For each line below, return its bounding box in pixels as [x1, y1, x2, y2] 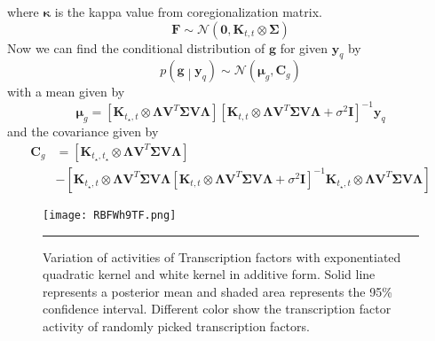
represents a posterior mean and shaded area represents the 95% [43, 282, 392, 300]
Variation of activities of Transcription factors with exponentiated [43, 247, 401, 266]
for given [280, 38, 328, 57]
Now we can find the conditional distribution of [7, 38, 265, 57]
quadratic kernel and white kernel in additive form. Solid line [43, 265, 376, 283]
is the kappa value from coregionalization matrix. [54, 3, 322, 20]
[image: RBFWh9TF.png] [43, 208, 177, 221]
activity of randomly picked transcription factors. [43, 316, 310, 335]
